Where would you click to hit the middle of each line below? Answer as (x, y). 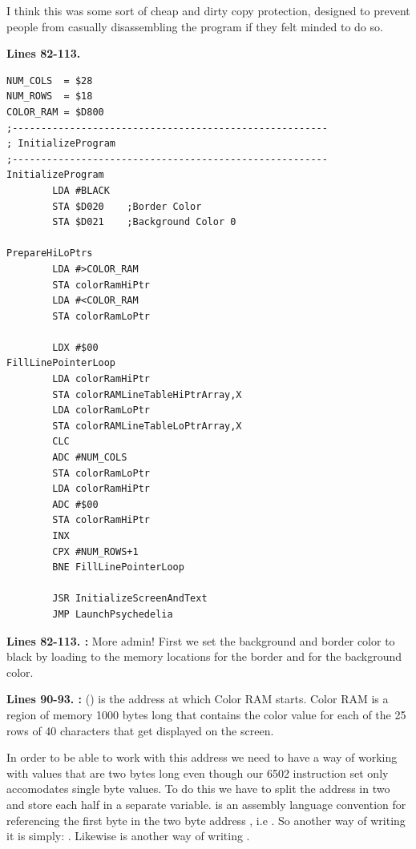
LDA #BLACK (81, 190)
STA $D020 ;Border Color (127, 206)
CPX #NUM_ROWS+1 (95, 551)
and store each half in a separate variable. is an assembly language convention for (206, 804)
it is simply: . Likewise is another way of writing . (128, 836)
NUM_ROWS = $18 (50, 97)
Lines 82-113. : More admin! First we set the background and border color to (201, 640)
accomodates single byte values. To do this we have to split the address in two (198, 789)
